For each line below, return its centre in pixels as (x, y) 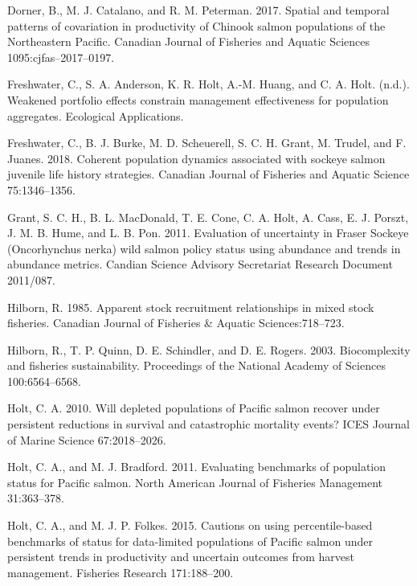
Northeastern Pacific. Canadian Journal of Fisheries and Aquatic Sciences (189, 41)
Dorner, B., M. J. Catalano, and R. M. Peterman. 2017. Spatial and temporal (198, 10)
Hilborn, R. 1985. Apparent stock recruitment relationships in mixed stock (191, 307)
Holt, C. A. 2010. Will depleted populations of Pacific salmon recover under (194, 408)
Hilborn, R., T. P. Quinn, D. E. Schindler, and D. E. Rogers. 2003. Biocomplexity (209, 349)
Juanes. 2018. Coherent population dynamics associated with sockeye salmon (196, 158)
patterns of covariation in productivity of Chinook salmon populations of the (196, 25)
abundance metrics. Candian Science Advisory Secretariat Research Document (200, 264)
